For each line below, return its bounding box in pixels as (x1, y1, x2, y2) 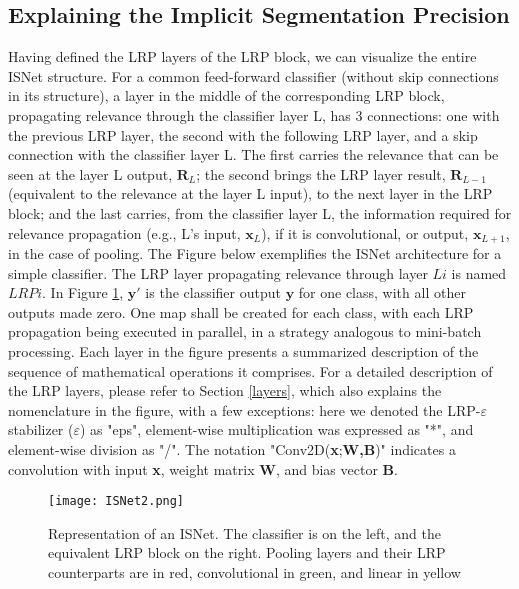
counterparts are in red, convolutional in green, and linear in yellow (48, 561, 461, 582)
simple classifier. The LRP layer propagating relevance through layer (8, 262, 428, 283)
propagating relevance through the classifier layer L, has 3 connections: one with (8, 104, 500, 125)
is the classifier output (145, 282, 281, 303)
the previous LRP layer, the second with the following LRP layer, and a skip (8, 124, 478, 145)
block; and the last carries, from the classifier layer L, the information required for (8, 202, 512, 223)
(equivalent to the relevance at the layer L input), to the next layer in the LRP (8, 183, 493, 204)
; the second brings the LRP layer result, (196, 163, 446, 184)
